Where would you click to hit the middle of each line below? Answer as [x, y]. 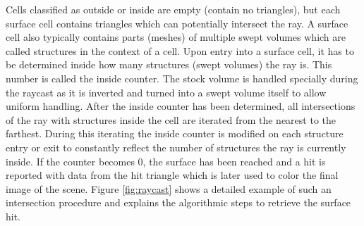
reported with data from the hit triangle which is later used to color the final [172, 175]
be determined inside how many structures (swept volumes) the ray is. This [169, 64]
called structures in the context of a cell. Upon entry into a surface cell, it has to [180, 50]
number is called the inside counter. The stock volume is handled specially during [182, 78]
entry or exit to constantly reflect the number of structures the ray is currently [176, 147]
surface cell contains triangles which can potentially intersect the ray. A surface [177, 23]
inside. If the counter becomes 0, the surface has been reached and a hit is [166, 161]
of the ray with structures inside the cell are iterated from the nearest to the [171, 119]
